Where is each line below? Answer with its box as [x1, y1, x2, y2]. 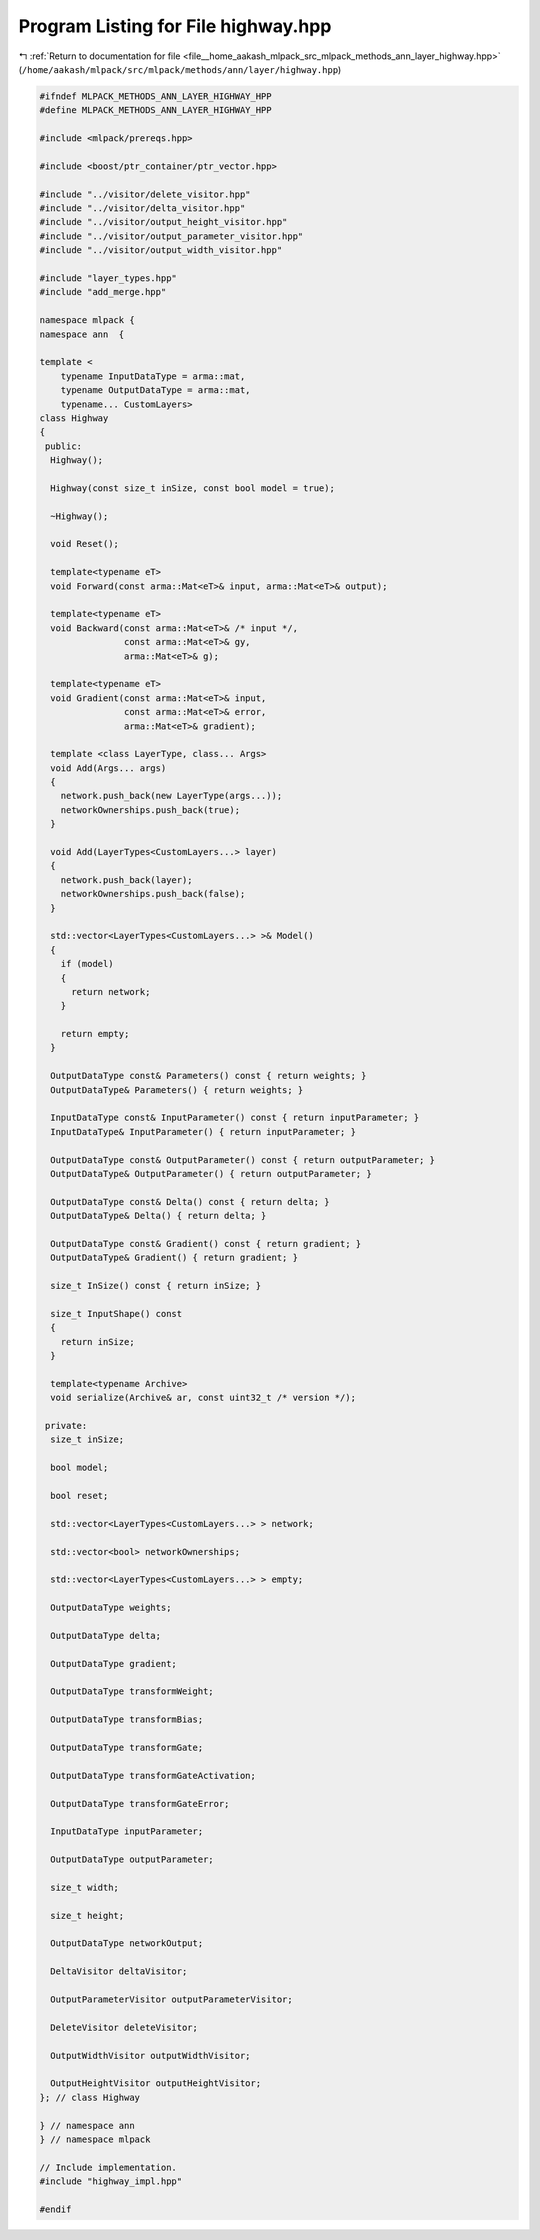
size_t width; [50, 1881, 120, 1893]
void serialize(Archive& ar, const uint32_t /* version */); [50, 1392, 357, 1404]
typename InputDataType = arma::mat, [60, 370, 246, 382]
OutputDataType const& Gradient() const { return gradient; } [50, 1238, 362, 1249]
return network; [71, 986, 151, 997]
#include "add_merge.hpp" [39, 286, 167, 298]
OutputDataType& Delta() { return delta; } [50, 1210, 267, 1222]
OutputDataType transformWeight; [50, 1686, 214, 1697]
